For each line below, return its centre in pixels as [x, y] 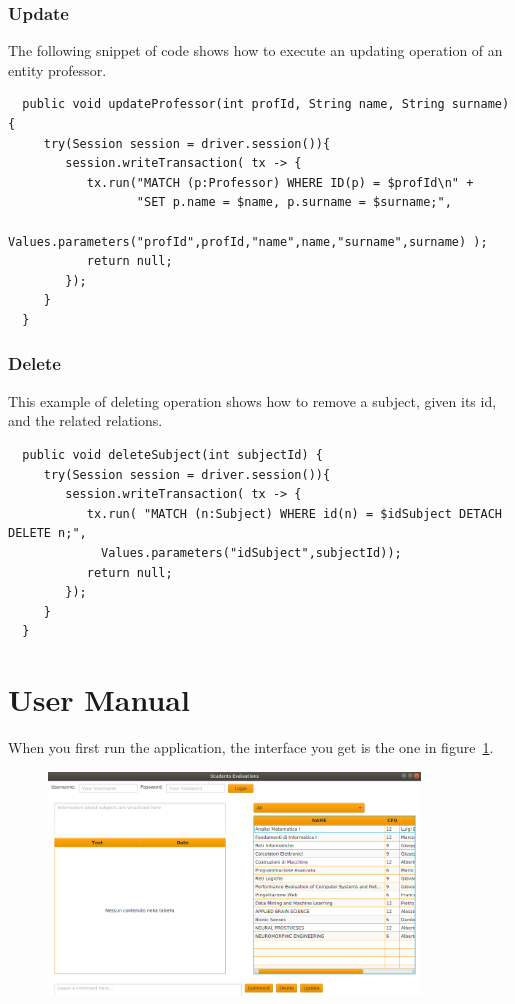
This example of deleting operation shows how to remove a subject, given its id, [252, 400]
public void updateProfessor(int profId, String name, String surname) [266, 104]
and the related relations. [85, 420]
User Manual [99, 699]
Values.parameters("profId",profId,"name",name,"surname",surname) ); [248, 241]
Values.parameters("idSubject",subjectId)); [251, 552]
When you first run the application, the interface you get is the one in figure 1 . [251, 747]
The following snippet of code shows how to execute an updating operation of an [255, 50]
